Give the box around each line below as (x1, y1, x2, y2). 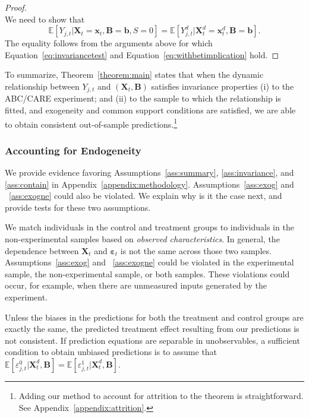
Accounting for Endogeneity (5, 142, 141, 157)
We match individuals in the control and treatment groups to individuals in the (5, 221, 294, 233)
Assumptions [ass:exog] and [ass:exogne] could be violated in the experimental (5, 256, 294, 268)
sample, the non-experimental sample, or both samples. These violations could (5, 267, 290, 280)
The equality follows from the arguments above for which (5, 37, 213, 49)
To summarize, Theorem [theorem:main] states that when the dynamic (5, 68, 264, 81)
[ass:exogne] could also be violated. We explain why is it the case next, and (9, 189, 282, 202)
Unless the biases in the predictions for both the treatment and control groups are (5, 311, 304, 323)
